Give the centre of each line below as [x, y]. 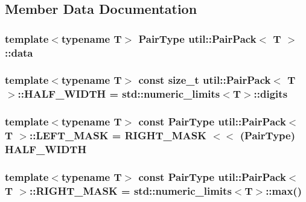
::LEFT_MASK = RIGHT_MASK [118, 135]
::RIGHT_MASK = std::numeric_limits [130, 190]
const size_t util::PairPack [205, 80]
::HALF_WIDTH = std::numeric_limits [119, 94]
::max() [284, 190]
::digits [271, 94]
